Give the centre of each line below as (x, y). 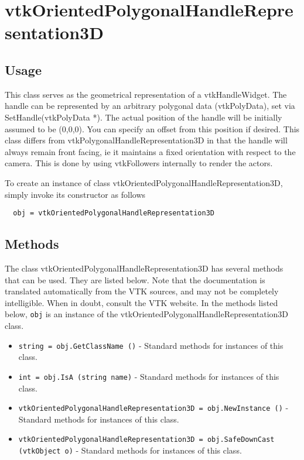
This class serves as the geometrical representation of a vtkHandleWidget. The (146, 94)
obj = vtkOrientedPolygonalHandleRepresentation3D (114, 213)
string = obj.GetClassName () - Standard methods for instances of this (151, 345)
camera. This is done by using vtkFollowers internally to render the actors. (139, 163)
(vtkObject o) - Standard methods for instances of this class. (130, 450)
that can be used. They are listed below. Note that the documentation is (135, 279)
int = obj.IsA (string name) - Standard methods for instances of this (149, 376)
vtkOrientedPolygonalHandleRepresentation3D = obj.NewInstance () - (153, 408)
